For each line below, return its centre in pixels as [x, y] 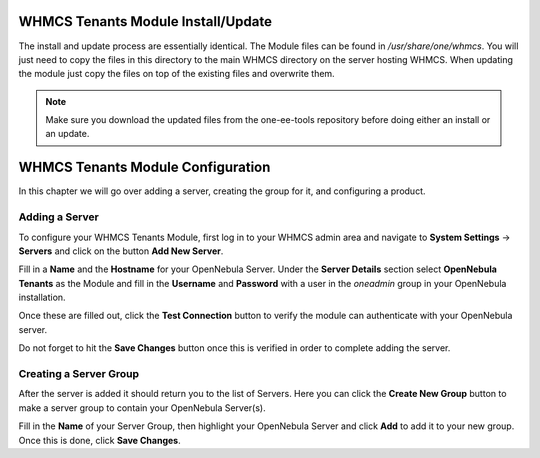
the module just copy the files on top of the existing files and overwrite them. [176, 74]
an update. [67, 134]
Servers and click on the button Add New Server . [121, 251]
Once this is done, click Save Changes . [99, 440]
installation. [42, 297]
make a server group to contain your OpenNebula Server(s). [142, 407]
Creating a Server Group [79, 374]
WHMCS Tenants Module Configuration [144, 167]
